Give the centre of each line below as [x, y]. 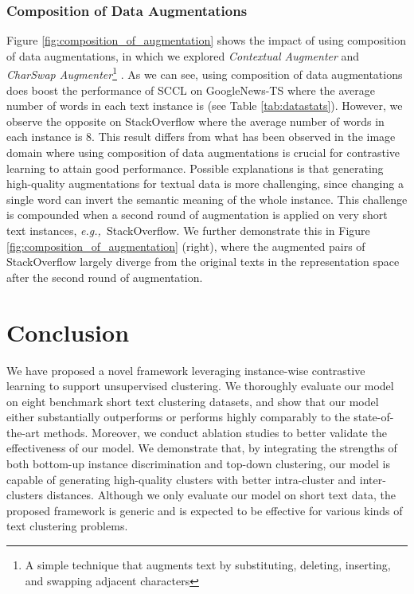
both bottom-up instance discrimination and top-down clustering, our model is [198, 464]
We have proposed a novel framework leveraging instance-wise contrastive [186, 370]
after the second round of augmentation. [105, 277]
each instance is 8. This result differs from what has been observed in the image [201, 137]
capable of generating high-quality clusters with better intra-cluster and [182, 479]
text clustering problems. [67, 526]
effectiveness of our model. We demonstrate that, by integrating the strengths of [202, 448]
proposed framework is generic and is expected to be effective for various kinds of [205, 510]
